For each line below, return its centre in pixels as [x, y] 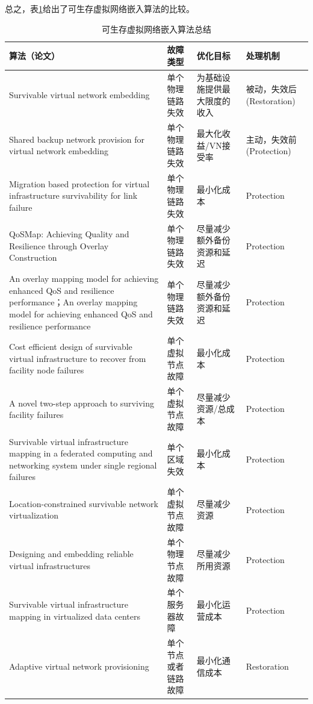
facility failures [36, 415]
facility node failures [47, 370]
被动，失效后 [271, 89]
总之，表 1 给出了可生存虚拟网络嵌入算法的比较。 [100, 8]
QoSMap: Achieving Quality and [69, 234]
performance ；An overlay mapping [73, 302]
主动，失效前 [271, 139]
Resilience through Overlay [59, 245]
